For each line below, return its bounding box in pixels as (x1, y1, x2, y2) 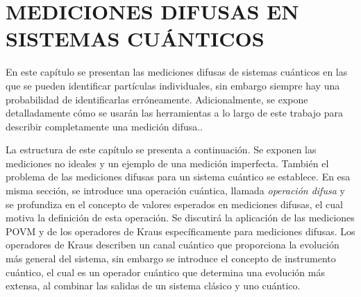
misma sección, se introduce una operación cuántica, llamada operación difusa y (6, 183, 345, 198)
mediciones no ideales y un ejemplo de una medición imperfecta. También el (6, 155, 329, 170)
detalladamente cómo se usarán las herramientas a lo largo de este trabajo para (6, 105, 343, 120)
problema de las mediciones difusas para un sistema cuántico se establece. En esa (6, 169, 351, 184)
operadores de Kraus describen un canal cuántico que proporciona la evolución (6, 237, 339, 252)
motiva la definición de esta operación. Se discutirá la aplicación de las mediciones (6, 210, 355, 225)
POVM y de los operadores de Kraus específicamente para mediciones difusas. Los (6, 223, 355, 238)
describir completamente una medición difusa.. (6, 119, 203, 133)
